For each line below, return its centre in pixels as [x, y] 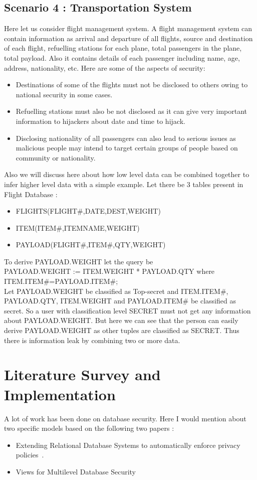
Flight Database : [31, 194]
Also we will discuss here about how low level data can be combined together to [127, 174]
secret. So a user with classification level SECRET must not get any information [127, 310]
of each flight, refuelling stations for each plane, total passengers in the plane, [123, 48]
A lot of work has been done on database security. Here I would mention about [125, 418]
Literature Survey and [82, 374]
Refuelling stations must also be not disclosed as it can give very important [132, 111]
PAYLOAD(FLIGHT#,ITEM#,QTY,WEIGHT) [91, 245]
